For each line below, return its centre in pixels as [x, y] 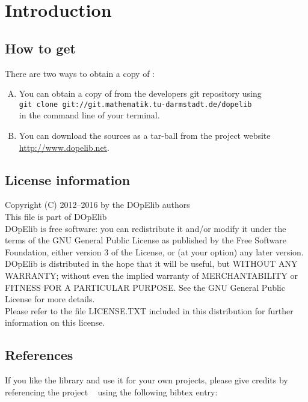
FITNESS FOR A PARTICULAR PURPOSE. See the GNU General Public [145, 287]
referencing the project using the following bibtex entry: [111, 391]
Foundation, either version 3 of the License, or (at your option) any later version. [154, 251]
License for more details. [50, 299]
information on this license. [55, 322]
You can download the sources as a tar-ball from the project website [145, 136]
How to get [40, 48]
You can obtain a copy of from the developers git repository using [140, 93]
